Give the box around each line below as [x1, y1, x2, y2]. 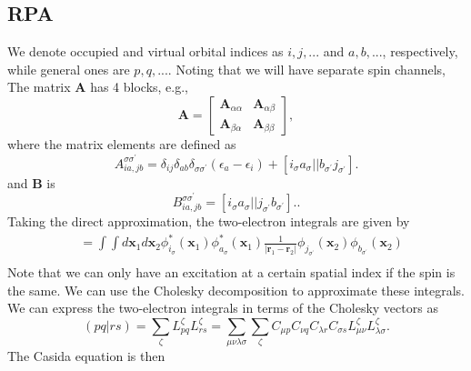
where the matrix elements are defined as [7, 134, 236, 153]
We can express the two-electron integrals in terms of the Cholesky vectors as [7, 298, 438, 317]
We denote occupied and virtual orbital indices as [7, 42, 284, 61]
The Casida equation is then [7, 346, 165, 366]
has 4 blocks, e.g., [90, 77, 189, 96]
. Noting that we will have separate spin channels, [167, 59, 446, 78]
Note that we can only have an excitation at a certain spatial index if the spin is [7, 263, 456, 282]
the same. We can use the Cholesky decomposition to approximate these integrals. [7, 280, 465, 299]
